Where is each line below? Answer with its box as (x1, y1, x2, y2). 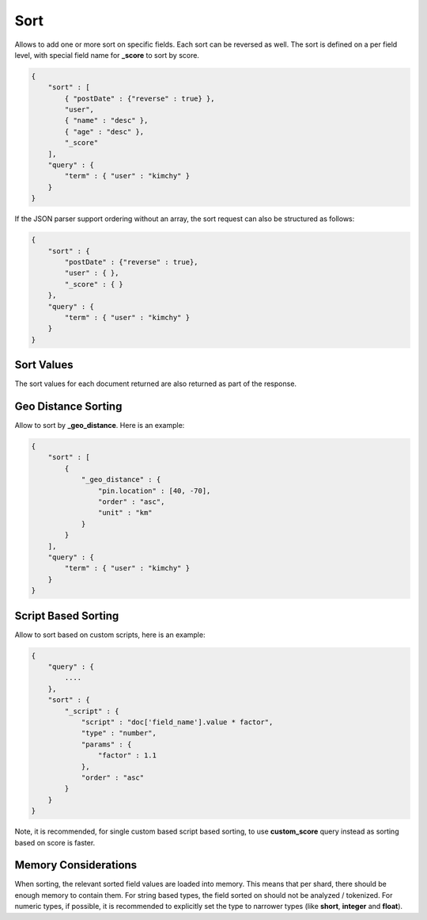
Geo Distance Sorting (14, 400, 123, 414)
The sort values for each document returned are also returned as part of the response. (14, 379, 297, 388)
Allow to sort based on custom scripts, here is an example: (14, 630, 206, 639)
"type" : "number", (81, 729, 157, 738)
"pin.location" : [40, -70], (97, 486, 211, 495)
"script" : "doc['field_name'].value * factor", (81, 718, 274, 727)
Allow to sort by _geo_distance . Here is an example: (14, 421, 185, 430)
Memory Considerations (14, 858, 138, 872)
